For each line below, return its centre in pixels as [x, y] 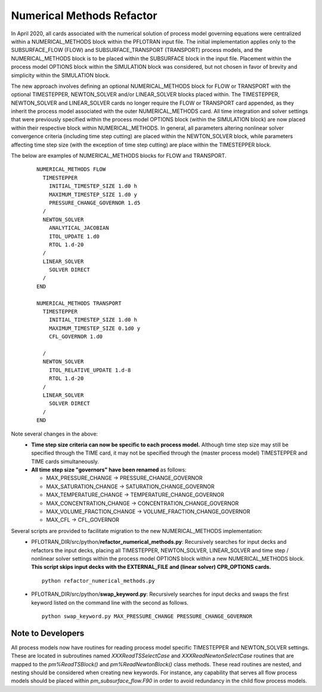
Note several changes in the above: [55, 434]
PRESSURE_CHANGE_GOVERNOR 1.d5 [95, 203]
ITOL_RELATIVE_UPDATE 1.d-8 [90, 370]
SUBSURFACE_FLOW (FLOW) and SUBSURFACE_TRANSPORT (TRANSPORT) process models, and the [137, 50]
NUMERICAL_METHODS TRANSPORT [79, 303]
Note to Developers [48, 633]
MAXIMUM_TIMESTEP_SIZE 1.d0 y [93, 195]
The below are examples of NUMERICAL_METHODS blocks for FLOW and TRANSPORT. [119, 156]
